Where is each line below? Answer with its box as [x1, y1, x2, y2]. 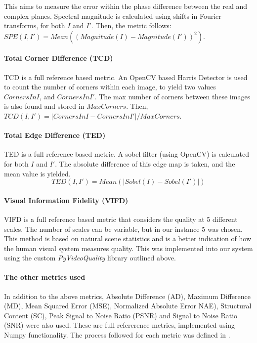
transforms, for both [4, 20, 65, 31]
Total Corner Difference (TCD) [4, 53, 113, 63]
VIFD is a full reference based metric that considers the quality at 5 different [4, 214, 238, 224]
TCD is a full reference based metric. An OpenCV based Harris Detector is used [4, 72, 248, 82]
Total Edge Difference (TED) [4, 130, 106, 140]
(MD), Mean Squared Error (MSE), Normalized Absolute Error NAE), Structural [4, 300, 252, 311]
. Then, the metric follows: [91, 20, 171, 31]
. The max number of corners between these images [94, 91, 251, 101]
